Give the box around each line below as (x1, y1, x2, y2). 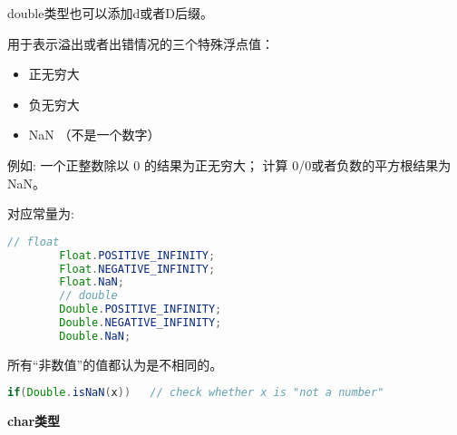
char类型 (7, 411, 61, 430)
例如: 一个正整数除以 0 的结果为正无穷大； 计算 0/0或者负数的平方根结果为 (7, 155, 452, 174)
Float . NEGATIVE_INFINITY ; (59, 262, 216, 275)
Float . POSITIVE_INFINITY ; (59, 248, 216, 262)
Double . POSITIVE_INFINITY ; (59, 303, 222, 316)
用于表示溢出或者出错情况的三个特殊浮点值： (7, 34, 274, 53)
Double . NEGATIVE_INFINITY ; (59, 316, 222, 329)
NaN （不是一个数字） (28, 125, 160, 144)
